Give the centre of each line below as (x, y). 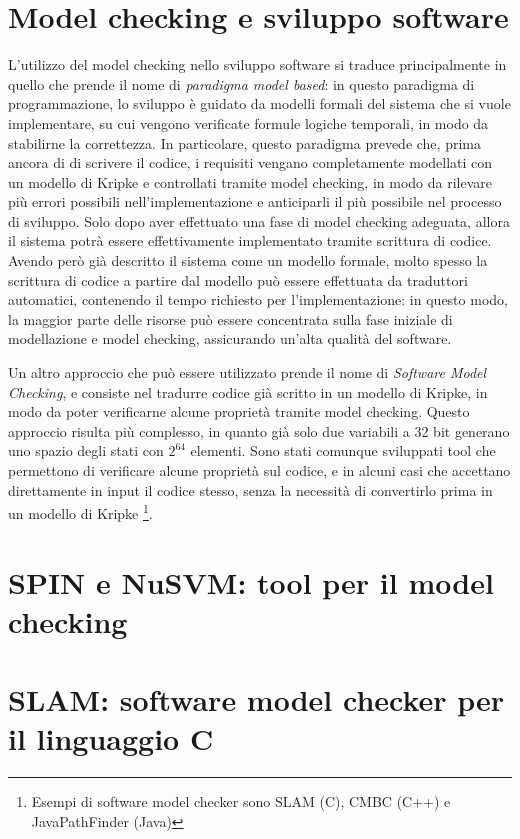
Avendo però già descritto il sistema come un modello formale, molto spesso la (248, 260)
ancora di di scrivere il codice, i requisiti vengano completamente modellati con (250, 162)
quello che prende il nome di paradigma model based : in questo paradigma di (241, 83)
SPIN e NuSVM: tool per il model (251, 581)
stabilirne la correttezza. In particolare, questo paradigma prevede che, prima (244, 142)
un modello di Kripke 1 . (80, 511)
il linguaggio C (111, 738)
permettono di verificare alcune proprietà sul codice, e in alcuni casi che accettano (259, 470)
